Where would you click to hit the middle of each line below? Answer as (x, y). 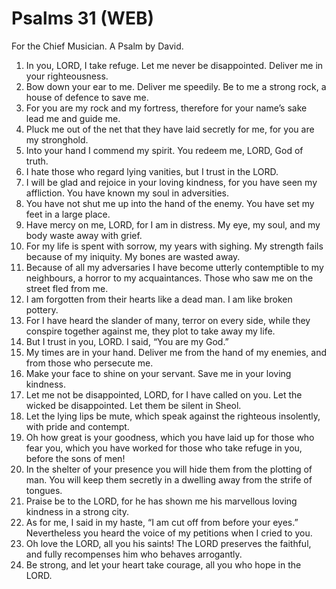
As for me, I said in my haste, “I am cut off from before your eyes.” (162, 522)
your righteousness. (67, 76)
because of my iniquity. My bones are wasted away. (133, 256)
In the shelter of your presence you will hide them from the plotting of (169, 469)
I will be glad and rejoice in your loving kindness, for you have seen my (171, 182)
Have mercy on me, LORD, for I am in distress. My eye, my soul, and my (173, 224)
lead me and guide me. (73, 118)
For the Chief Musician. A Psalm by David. (97, 46)
